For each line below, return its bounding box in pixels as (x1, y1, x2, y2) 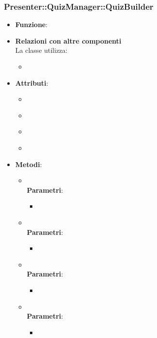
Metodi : (15, 159, 42, 169)
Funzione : (15, 19, 48, 30)
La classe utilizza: (15, 45, 68, 55)
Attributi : (15, 77, 48, 88)
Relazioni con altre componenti (15, 35, 122, 46)
